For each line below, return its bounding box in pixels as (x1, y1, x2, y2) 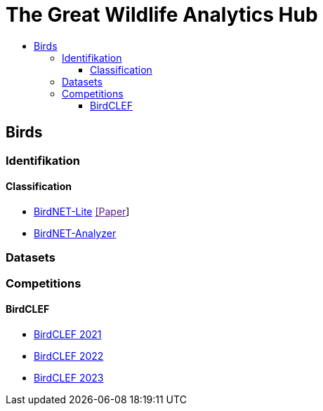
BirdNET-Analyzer (34, 227, 117, 239)
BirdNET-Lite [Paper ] (34, 205, 130, 217)
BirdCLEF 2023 (34, 371, 104, 384)
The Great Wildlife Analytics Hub (6, 3, 318, 27)
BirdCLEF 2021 (34, 328, 102, 340)
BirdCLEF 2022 (34, 349, 104, 362)
